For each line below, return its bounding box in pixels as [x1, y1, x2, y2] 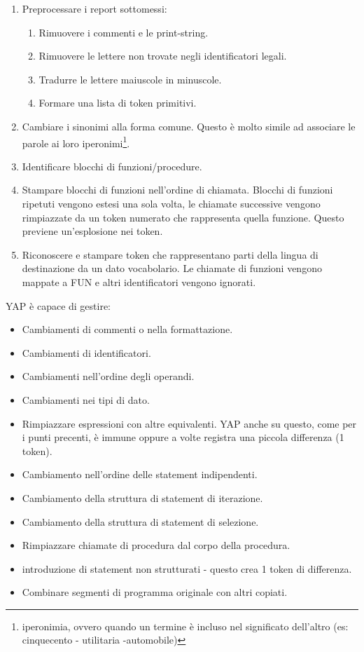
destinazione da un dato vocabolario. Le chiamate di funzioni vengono [22, 261, 322, 276]
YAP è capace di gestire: [6, 298, 111, 313]
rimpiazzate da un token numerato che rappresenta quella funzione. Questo [22, 210, 344, 224]
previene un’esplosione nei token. [22, 224, 163, 238]
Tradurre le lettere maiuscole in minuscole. [38, 72, 222, 86]
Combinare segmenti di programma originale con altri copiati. [22, 585, 288, 599]
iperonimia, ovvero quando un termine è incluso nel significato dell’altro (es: [22, 618, 349, 633]
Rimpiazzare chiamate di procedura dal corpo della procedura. [22, 538, 290, 552]
